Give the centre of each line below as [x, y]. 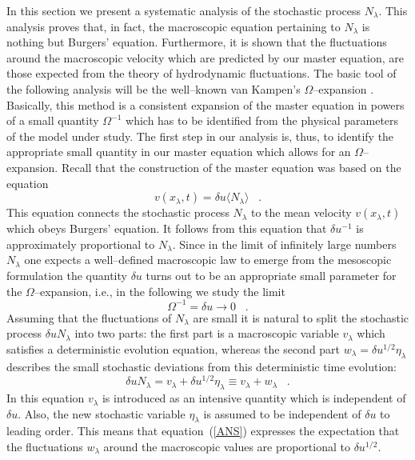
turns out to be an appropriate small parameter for [271, 275]
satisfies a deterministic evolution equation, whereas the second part [174, 348]
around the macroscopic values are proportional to [227, 447]
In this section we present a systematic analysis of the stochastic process [184, 10]
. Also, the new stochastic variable [102, 413]
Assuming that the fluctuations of [89, 317]
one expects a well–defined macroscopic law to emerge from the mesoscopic [208, 260]
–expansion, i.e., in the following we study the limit [160, 291]
